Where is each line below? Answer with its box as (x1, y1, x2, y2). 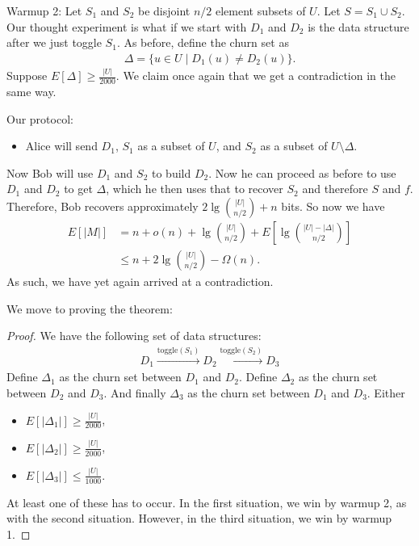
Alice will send (25, 137, 98, 154)
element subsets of (215, 2, 306, 19)
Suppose (6, 67, 48, 84)
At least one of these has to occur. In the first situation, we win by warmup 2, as (6, 493, 407, 510)
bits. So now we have (281, 197, 385, 214)
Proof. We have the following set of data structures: (6, 327, 262, 344)
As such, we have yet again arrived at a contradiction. (6, 272, 274, 289)
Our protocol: (6, 110, 73, 127)
